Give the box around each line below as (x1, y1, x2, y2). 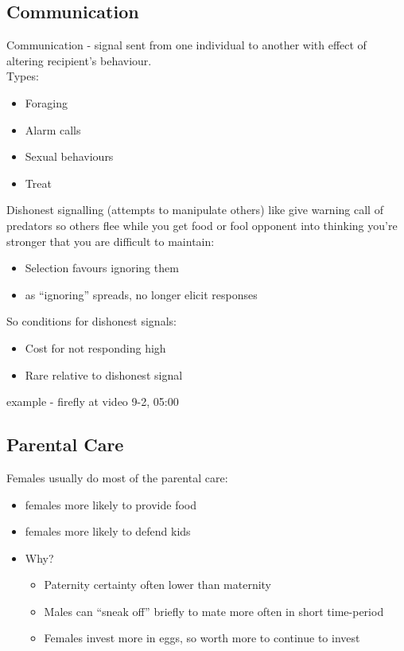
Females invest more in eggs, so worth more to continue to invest (44, 630, 360, 646)
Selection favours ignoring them (25, 259, 179, 276)
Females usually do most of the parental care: (6, 469, 228, 485)
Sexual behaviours (25, 148, 114, 165)
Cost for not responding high (25, 339, 166, 356)
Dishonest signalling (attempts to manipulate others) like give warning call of (6, 201, 383, 218)
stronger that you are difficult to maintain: (6, 232, 215, 249)
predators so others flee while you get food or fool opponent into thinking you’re (6, 216, 398, 233)
